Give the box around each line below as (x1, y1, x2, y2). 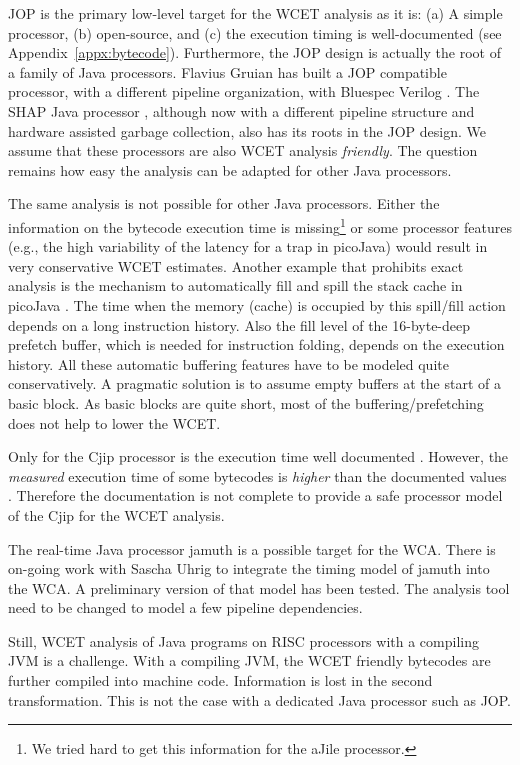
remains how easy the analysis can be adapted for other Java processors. (8, 159, 452, 180)
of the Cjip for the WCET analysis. (8, 504, 225, 525)
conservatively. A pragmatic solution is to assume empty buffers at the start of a (8, 373, 501, 394)
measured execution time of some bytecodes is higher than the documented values (8, 465, 507, 486)
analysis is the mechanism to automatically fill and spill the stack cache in (8, 275, 463, 296)
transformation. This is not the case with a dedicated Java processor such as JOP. (8, 689, 511, 710)
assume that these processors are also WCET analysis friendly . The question (8, 140, 478, 161)
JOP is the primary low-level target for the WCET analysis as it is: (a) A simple (8, 3, 503, 23)
